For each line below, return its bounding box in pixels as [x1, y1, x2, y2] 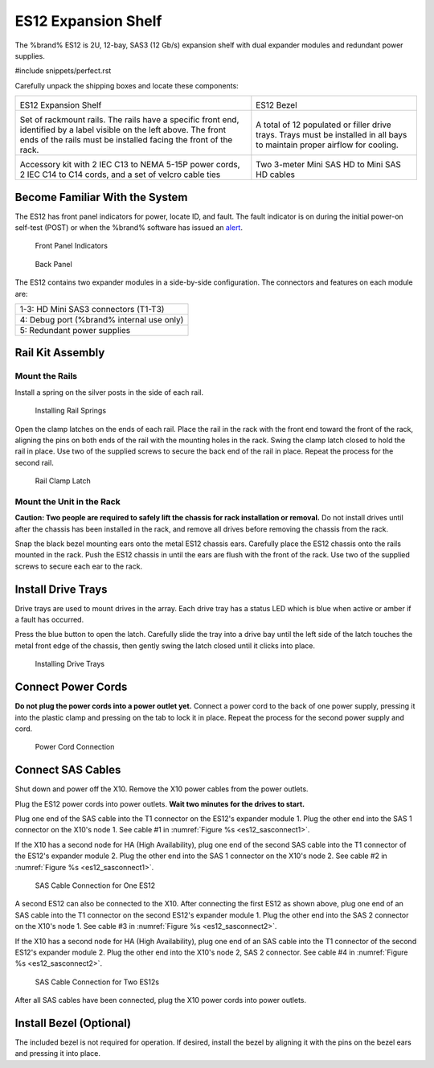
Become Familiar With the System [14, 190, 188, 204]
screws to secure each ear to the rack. [14, 561, 143, 571]
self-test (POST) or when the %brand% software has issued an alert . [14, 223, 243, 232]
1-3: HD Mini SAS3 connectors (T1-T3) [19, 303, 165, 314]
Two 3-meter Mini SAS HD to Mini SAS [256, 159, 402, 170]
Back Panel [35, 259, 72, 269]
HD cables [256, 169, 295, 180]
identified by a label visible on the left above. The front [19, 125, 227, 136]
